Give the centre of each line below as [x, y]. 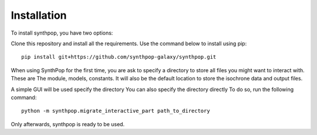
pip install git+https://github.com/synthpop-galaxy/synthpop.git [119, 57]
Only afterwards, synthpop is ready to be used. [68, 124]
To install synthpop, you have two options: [62, 33]
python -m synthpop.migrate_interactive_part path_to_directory [116, 111]
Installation [39, 15]
